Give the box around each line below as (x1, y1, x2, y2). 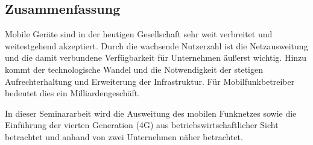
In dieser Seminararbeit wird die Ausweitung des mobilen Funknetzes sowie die (5, 106, 297, 119)
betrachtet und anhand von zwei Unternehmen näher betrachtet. (5, 130, 243, 143)
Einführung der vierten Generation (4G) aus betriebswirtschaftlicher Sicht (5, 119, 279, 131)
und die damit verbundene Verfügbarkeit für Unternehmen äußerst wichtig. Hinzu (5, 51, 307, 64)
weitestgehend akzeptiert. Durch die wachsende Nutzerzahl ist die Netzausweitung (5, 39, 308, 52)
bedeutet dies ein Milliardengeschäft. (5, 87, 141, 99)
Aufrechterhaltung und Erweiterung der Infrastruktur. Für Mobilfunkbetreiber (5, 75, 295, 87)
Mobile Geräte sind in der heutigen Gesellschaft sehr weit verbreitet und (5, 28, 273, 40)
